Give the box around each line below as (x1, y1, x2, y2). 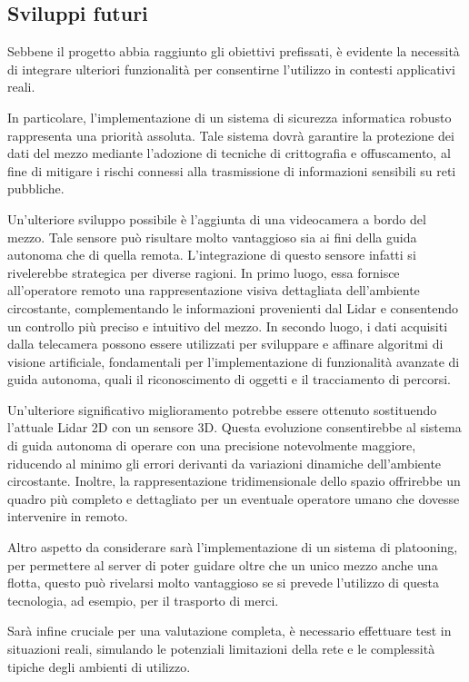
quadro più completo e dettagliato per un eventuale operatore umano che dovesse (7, 489, 460, 508)
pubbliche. (7, 179, 65, 198)
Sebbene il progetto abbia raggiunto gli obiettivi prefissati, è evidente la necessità (7, 42, 460, 61)
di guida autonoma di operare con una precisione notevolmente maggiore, (7, 436, 416, 455)
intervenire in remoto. (7, 507, 128, 526)
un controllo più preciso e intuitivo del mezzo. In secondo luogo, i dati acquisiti (7, 316, 448, 335)
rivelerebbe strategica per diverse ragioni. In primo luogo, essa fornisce (7, 262, 400, 282)
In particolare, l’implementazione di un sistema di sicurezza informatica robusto (7, 107, 452, 126)
